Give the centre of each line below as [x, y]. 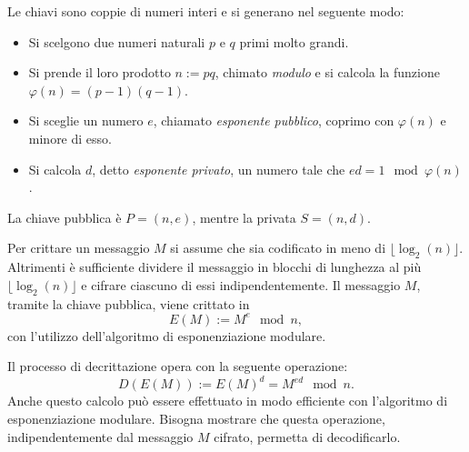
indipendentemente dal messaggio [100, 436]
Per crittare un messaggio [79, 248]
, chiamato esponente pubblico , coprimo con [274, 121]
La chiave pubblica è [65, 217]
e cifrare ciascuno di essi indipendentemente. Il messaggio [241, 284]
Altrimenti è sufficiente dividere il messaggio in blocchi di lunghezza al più [215, 267]
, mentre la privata [244, 217]
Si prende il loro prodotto [100, 72]
